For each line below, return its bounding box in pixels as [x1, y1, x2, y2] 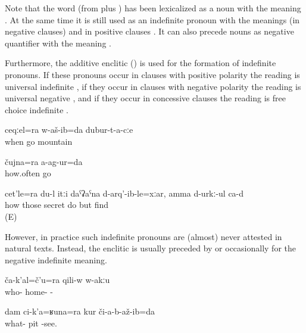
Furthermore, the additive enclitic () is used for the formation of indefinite [5, 57, 276, 69]
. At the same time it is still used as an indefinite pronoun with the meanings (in [5, 13, 300, 26]
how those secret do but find [5, 198, 109, 211]
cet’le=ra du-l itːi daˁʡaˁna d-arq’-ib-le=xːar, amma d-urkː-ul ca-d [5, 186, 244, 199]
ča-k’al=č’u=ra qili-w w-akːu [5, 273, 110, 286]
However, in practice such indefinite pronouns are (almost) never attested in [5, 230, 282, 242]
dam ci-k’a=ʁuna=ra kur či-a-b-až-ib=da [5, 305, 155, 318]
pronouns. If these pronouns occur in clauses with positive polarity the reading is [5, 68, 300, 80]
